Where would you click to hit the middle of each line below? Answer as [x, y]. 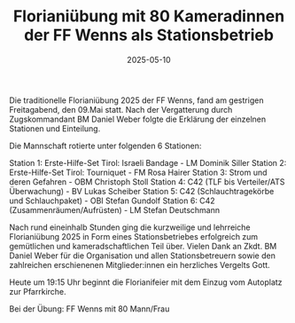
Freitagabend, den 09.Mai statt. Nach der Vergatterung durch [121, 109]
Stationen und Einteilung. [55, 128]
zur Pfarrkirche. [38, 291]
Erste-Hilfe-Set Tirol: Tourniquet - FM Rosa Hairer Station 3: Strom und [138, 172]
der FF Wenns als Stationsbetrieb [149, 35]
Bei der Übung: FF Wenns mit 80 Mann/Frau [89, 309]
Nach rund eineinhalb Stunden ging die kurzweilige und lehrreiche [130, 227]
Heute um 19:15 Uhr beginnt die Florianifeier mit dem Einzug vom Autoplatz [146, 282]
